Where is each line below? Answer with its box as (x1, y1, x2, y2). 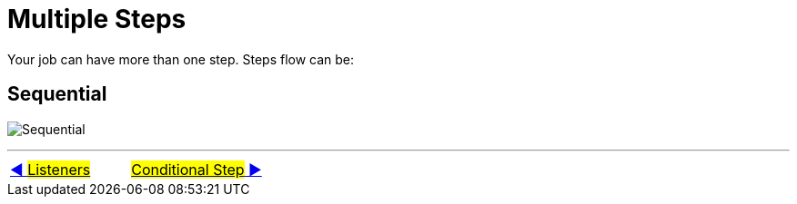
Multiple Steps (7, 4, 187, 34)
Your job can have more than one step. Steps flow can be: (7, 51, 355, 67)
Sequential (7, 83, 107, 106)
